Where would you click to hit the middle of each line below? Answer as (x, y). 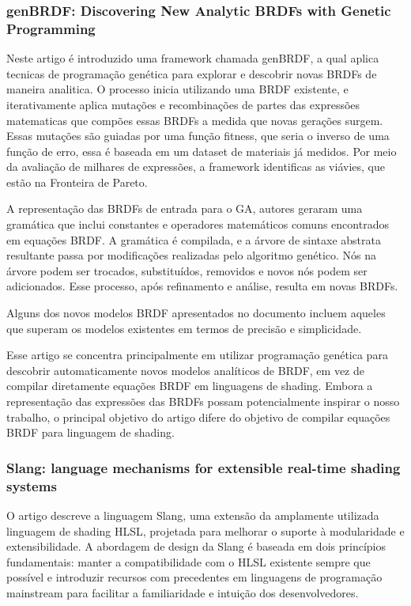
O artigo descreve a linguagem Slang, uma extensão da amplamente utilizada (193, 515)
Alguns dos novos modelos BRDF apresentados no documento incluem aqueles (196, 313)
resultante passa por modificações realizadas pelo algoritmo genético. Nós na (192, 255)
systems (32, 485)
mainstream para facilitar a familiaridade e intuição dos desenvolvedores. (183, 592)
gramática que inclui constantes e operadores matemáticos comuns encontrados (198, 224)
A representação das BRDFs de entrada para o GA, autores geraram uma (185, 208)
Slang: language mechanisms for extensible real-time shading (204, 467)
